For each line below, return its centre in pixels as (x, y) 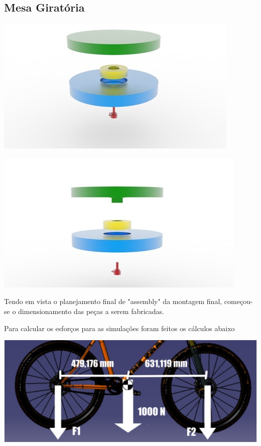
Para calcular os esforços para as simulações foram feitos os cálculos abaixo (119, 328)
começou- (238, 301)
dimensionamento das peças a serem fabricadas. (91, 311)
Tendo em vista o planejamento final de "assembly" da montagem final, (113, 301)
